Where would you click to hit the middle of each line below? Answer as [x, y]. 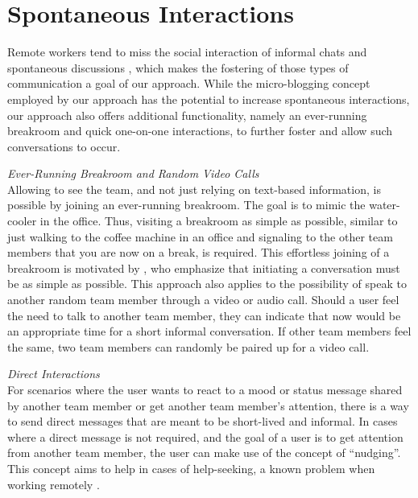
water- [385, 205]
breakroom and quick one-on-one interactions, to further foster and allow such [200, 131]
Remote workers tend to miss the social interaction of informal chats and [187, 52]
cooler [22, 221]
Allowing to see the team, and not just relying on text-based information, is [194, 189]
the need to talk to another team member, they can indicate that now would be [204, 315]
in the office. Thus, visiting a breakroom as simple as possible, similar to [219, 221]
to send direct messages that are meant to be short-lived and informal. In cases [203, 421]
